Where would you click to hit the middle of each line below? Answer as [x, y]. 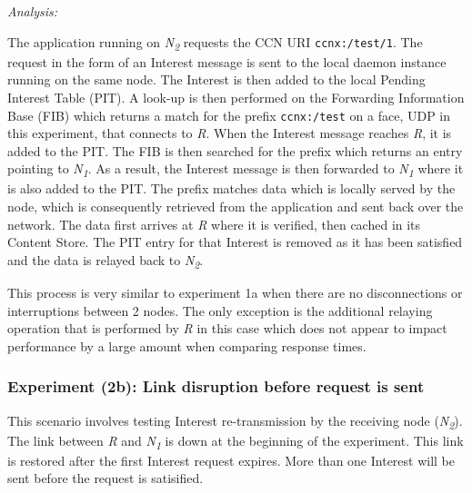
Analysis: [33, 11]
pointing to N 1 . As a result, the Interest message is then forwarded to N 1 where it [236, 170]
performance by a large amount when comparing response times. [187, 345]
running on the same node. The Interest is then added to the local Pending [216, 79]
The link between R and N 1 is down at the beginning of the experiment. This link [236, 441]
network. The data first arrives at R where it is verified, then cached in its [214, 224]
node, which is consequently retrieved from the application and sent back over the [236, 207]
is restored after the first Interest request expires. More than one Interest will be [231, 460]
